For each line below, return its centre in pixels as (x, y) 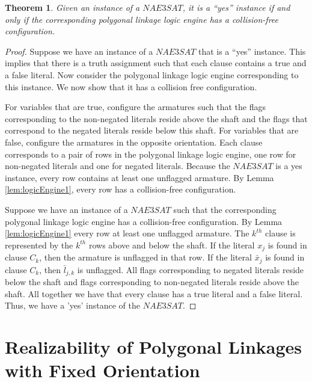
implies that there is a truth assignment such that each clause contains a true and (156, 63)
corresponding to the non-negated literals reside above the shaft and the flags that (156, 118)
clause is (280, 233)
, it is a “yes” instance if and (236, 7)
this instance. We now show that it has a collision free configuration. (131, 86)
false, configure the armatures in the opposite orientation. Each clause (134, 142)
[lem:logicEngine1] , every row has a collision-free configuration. (121, 189)
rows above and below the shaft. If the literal (172, 245)
